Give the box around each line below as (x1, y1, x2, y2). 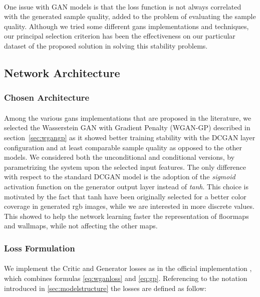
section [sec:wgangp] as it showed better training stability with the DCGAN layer (4, 132, 255, 142)
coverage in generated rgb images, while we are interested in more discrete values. (4, 201, 254, 211)
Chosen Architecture (4, 91, 90, 104)
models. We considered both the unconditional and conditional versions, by (4, 152, 235, 162)
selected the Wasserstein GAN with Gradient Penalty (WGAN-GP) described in (4, 122, 250, 133)
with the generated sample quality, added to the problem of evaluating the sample (4, 11, 256, 22)
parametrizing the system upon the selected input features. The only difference (4, 161, 246, 172)
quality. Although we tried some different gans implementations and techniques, (4, 21, 249, 31)
